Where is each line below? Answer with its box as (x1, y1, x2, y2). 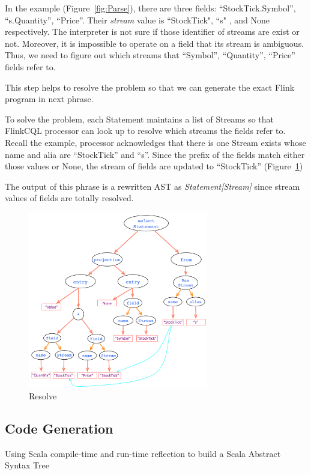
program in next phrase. (5, 92, 94, 105)
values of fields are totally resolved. (5, 192, 134, 204)
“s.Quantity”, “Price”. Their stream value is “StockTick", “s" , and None (5, 13, 270, 26)
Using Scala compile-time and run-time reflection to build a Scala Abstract (5, 447, 281, 459)
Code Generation (5, 419, 113, 438)
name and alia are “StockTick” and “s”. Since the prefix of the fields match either (5, 148, 305, 160)
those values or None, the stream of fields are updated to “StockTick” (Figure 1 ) (5, 160, 303, 172)
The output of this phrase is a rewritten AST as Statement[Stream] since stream (5, 180, 300, 192)
